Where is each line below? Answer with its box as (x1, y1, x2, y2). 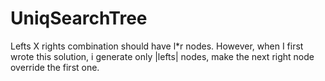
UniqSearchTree (10, 7, 148, 30)
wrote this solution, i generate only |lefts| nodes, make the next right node (10, 50, 315, 62)
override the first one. (10, 61, 100, 73)
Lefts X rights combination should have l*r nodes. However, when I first (10, 40, 304, 52)
